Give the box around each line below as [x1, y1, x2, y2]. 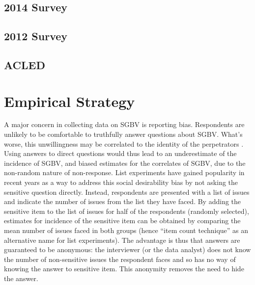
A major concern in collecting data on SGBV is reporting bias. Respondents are [4, 119, 245, 130]
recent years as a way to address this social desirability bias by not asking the [4, 177, 238, 187]
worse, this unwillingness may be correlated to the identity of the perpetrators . [4, 138, 244, 149]
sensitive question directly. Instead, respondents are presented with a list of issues [4, 186, 250, 197]
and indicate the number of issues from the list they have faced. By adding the [4, 196, 241, 207]
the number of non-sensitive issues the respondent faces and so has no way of [4, 254, 236, 264]
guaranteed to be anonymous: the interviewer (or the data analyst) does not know [4, 244, 251, 255]
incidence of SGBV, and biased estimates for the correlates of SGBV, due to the [4, 157, 246, 168]
